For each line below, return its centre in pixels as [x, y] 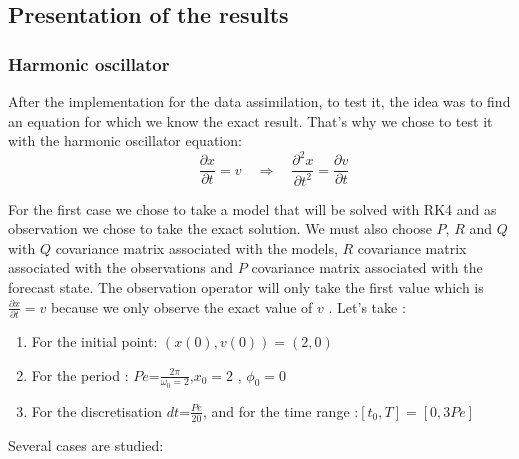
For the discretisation [97, 410]
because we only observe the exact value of [181, 306]
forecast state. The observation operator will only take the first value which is [246, 287]
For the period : [80, 374]
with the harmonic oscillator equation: [125, 140]
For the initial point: [94, 340]
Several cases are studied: [86, 444]
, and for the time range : [280, 410]
